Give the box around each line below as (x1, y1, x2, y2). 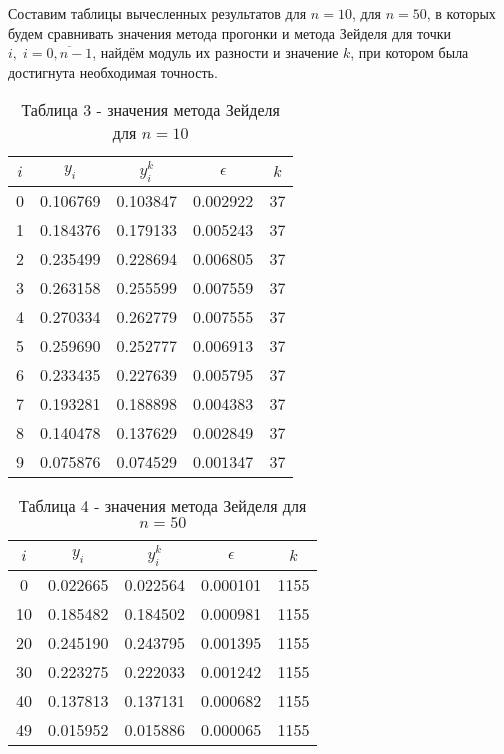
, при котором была (350, 42, 469, 63)
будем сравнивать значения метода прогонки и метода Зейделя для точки (8, 22, 452, 43)
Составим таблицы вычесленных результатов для (8, 3, 307, 23)
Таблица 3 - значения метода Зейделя (21, 98, 280, 122)
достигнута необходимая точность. (8, 61, 218, 82)
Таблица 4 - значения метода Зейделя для (19, 494, 307, 518)
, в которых (426, 3, 496, 23)
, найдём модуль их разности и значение (92, 42, 339, 63)
